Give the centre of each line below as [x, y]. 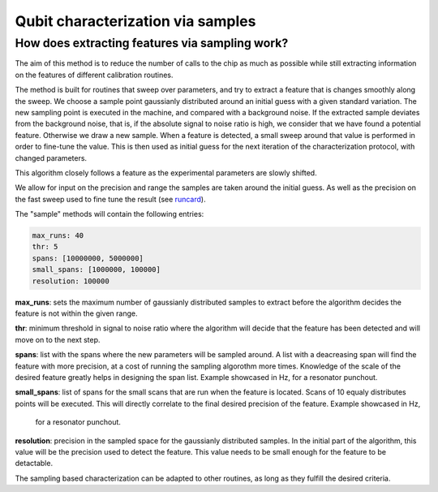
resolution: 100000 [71, 281]
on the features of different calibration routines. [94, 75]
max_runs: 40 [58, 236]
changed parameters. [51, 158]
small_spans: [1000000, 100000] [97, 270]
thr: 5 [45, 247]
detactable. [34, 464]
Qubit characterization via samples [135, 21]
